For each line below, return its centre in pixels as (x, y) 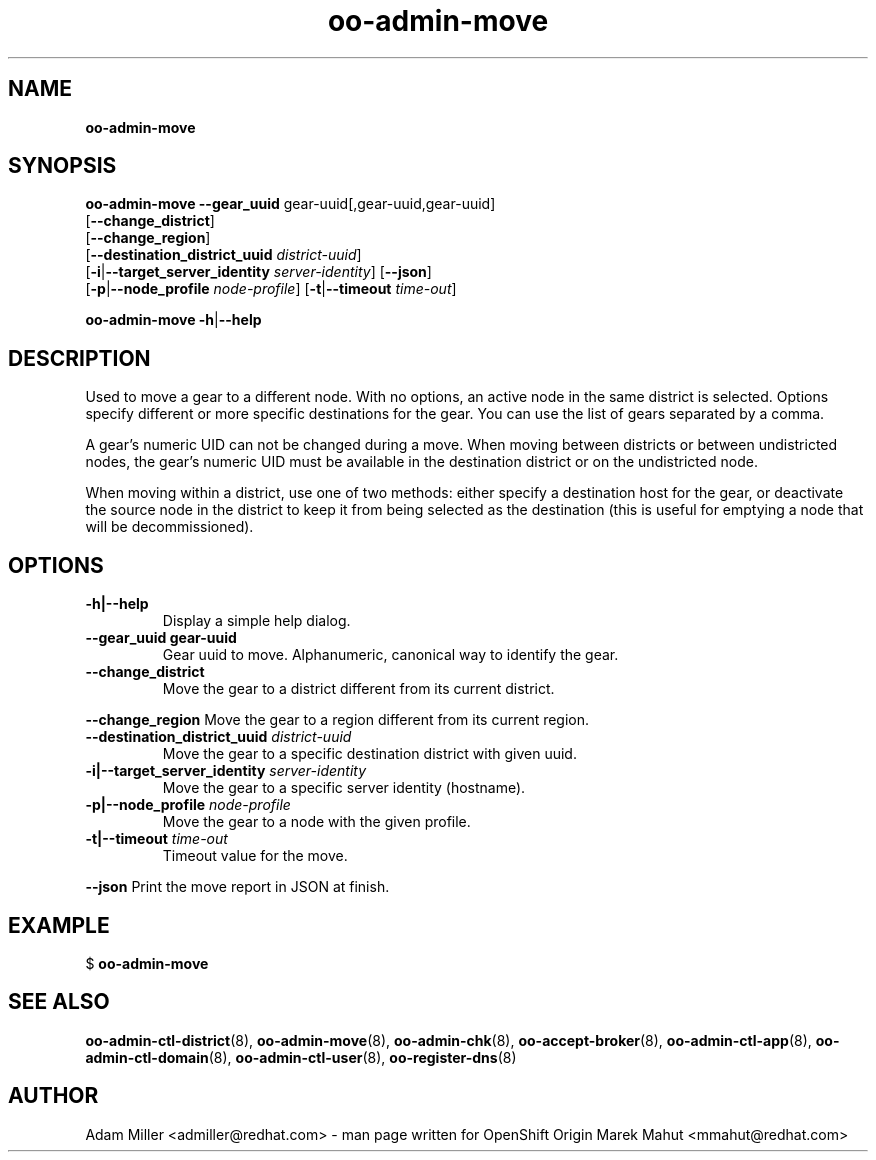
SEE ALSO (59, 1002)
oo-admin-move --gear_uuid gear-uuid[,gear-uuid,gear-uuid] (290, 204)
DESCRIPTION (79, 358)
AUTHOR (53, 1096)
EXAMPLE (59, 925)
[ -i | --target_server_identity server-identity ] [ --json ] (258, 272)
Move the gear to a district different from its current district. (358, 689)
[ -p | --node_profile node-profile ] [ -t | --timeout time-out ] (271, 289)
